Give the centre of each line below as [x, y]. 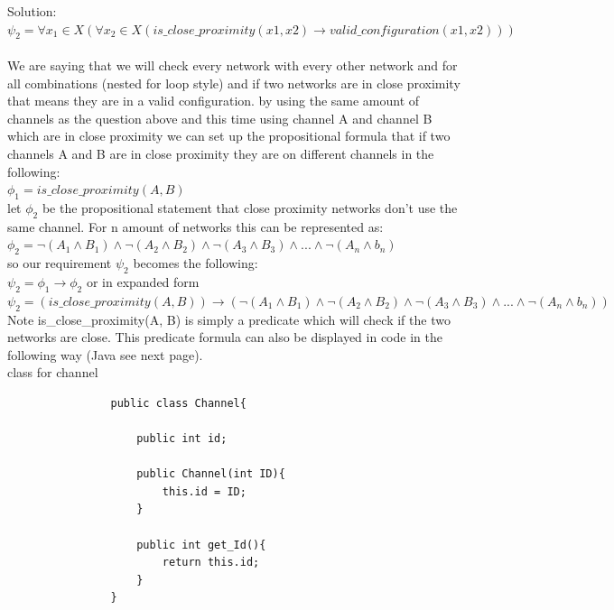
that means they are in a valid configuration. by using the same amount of [214, 101]
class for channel [53, 372]
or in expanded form [143, 281]
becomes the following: [195, 263]
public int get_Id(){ [201, 545]
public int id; [182, 439]
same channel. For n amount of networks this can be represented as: [195, 226]
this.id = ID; [204, 491]
